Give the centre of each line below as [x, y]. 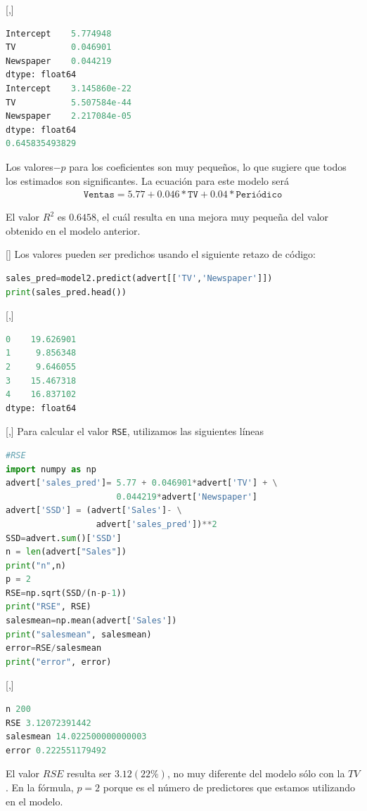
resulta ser [89, 773]
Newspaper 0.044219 [59, 61]
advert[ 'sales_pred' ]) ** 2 [156, 524]
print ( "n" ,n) [36, 565]
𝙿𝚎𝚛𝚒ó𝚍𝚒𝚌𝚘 [259, 195]
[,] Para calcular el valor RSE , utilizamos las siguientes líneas [135, 431]
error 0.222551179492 [56, 750]
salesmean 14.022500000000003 [76, 737]
